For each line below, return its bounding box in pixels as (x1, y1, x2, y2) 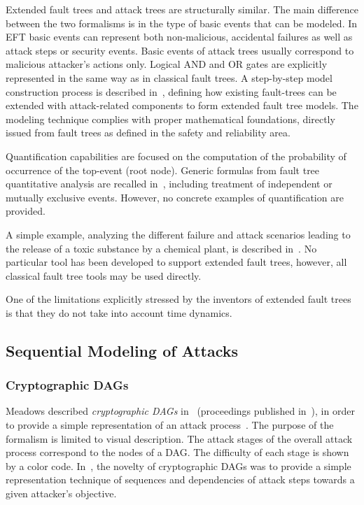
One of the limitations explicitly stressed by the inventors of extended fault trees (6, 292, 351, 306)
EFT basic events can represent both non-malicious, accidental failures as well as (6, 29, 353, 44)
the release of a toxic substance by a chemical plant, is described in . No (6, 241, 317, 255)
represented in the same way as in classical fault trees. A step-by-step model (6, 70, 332, 85)
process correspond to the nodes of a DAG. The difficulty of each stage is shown (6, 445, 349, 460)
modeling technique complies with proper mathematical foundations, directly (6, 111, 335, 126)
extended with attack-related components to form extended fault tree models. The (6, 98, 358, 113)
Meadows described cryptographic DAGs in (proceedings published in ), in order (6, 404, 355, 418)
